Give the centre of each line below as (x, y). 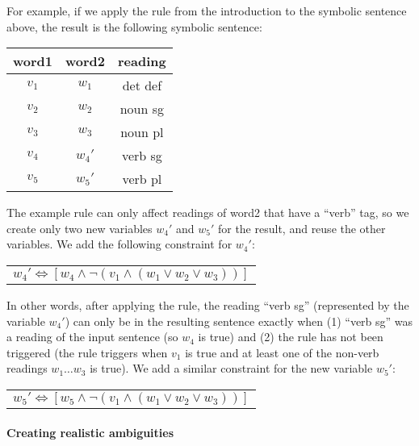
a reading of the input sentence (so (92, 337)
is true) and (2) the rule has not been (291, 337)
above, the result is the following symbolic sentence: (134, 26)
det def (142, 85)
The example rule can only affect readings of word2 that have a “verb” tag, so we (208, 213)
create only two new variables (80, 228)
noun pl (142, 132)
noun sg (142, 109)
